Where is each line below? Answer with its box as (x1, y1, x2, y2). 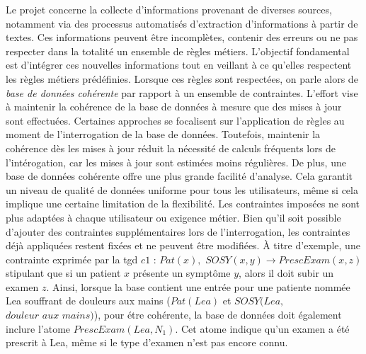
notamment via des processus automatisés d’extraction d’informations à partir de (6, 16, 358, 30)
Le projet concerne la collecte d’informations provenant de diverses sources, (6, 2, 332, 16)
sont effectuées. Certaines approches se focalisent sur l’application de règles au (6, 113, 345, 127)
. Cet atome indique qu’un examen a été (175, 321, 350, 336)
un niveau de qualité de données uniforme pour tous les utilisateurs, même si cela (6, 182, 358, 197)
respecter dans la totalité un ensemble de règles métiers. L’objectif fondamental (6, 43, 350, 58)
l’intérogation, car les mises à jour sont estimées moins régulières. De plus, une (6, 154, 346, 169)
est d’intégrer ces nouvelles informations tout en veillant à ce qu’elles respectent (6, 57, 352, 72)
